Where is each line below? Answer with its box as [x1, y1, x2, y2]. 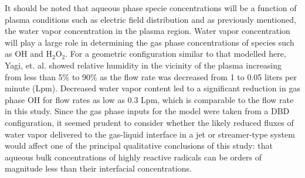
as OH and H [5, 47, 52, 60]
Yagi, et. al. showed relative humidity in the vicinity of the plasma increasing [5, 59, 282, 71]
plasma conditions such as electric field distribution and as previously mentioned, [5, 13, 296, 25]
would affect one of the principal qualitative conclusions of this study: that [5, 139, 273, 152]
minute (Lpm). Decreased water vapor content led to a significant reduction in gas [5, 82, 300, 94]
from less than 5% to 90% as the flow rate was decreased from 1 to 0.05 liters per [5, 70, 297, 83]
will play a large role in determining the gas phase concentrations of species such [5, 36, 294, 48]
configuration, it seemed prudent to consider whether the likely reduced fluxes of [5, 116, 294, 128]
